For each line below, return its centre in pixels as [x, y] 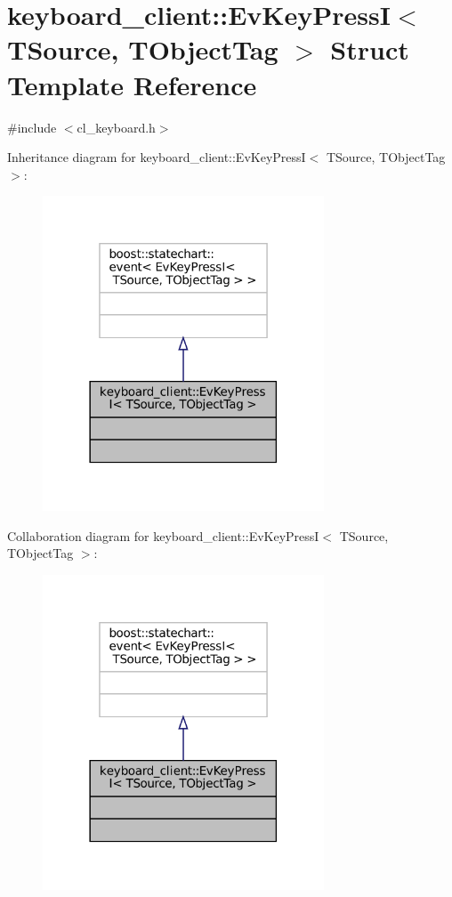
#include [32, 127]
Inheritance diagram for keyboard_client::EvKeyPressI [157, 157]
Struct [370, 49]
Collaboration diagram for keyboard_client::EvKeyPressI [163, 535]
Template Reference [132, 84]
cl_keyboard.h [116, 127]
